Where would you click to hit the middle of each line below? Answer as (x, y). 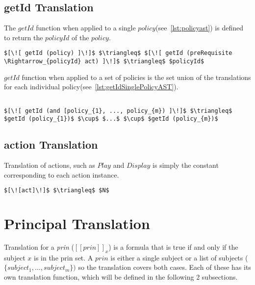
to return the (24, 37)
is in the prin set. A (63, 257)
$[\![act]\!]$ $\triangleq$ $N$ (57, 191)
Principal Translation (77, 223)
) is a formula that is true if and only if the (173, 247)
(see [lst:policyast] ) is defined (199, 28)
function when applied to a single (86, 28)
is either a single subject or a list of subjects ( (179, 257)
